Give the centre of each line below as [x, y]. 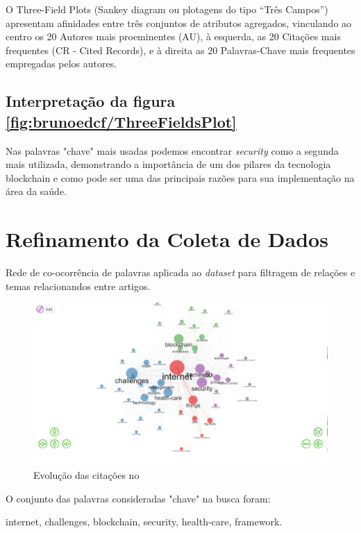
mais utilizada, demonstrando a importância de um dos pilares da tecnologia [168, 164]
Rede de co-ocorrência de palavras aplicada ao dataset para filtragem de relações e [180, 272]
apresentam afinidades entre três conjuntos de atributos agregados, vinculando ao [179, 23]
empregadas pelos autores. [61, 64]
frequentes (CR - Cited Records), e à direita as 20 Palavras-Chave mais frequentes [180, 50]
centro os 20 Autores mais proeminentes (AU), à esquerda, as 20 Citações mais [173, 36]
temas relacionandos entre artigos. [78, 286]
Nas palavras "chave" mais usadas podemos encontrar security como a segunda [172, 150]
